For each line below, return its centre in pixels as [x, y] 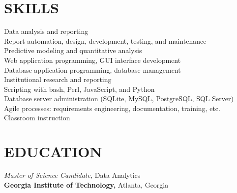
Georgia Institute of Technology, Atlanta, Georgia [86, 184]
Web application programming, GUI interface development [92, 60]
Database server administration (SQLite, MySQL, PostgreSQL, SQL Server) [119, 98]
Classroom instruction [37, 118]
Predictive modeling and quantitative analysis [73, 50]
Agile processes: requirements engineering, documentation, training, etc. [112, 108]
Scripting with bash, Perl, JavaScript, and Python [79, 89]
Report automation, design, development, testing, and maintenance [105, 41]
